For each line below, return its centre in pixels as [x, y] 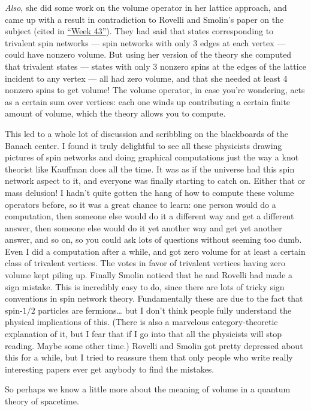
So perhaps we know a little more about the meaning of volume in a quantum [148, 389]
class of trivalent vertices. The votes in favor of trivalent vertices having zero [145, 263]
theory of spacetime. [42, 401]
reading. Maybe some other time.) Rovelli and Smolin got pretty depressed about [154, 345]
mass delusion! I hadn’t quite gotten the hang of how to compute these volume [150, 192]
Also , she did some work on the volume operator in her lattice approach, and [146, 7]
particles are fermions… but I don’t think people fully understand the [165, 310]
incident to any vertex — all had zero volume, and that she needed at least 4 [146, 78]
